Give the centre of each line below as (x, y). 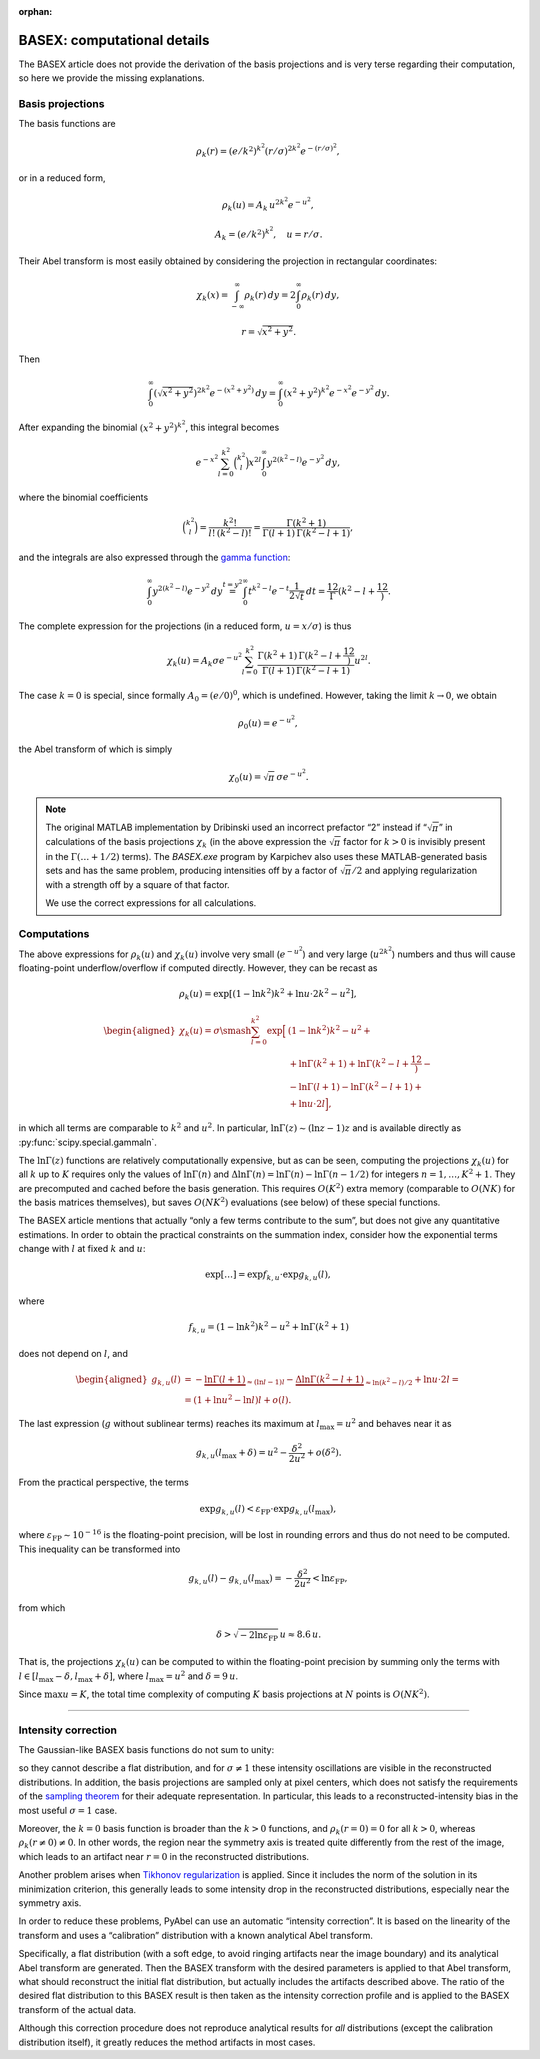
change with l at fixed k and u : (82, 1249)
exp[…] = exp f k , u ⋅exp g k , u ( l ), (268, 1276)
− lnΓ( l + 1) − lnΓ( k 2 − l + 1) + (355, 1085)
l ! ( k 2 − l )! (230, 532)
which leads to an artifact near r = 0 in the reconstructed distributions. (164, 1856)
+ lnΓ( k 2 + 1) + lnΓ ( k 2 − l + (349, 1062)
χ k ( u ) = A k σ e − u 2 (204, 660)
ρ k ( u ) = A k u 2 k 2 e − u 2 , (267, 204)
